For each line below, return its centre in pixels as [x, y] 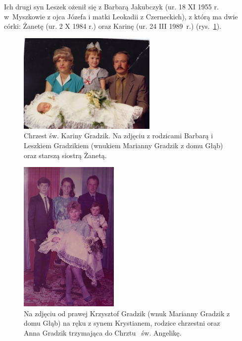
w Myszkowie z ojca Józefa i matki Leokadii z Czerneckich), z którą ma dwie [121, 16]
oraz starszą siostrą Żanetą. [65, 155]
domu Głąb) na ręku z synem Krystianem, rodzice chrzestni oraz [122, 323]
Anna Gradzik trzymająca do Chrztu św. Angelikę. [103, 332]
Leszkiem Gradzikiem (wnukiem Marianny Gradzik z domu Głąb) [123, 145]
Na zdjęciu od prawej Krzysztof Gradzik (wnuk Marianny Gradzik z [127, 313]
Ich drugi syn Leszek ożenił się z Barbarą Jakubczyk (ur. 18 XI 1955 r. [111, 6]
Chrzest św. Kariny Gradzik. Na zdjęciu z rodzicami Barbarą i [119, 136]
